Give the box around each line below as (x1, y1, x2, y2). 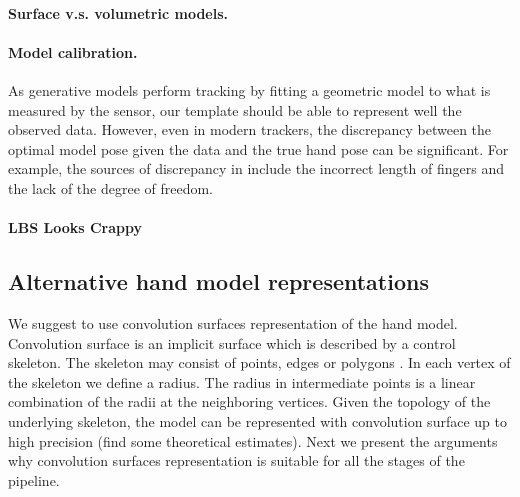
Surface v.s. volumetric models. (8, 2, 229, 23)
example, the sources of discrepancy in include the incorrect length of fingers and (8, 158, 504, 179)
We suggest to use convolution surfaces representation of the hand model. (8, 312, 458, 333)
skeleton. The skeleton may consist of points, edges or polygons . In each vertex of (8, 352, 511, 373)
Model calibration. (8, 41, 138, 62)
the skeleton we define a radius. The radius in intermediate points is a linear (8, 371, 476, 392)
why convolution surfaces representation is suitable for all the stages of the (8, 450, 465, 471)
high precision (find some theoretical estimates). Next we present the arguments (8, 430, 498, 451)
